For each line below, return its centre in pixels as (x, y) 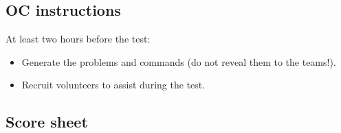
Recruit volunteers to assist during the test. (113, 85)
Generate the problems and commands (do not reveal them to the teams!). (179, 61)
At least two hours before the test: (78, 39)
